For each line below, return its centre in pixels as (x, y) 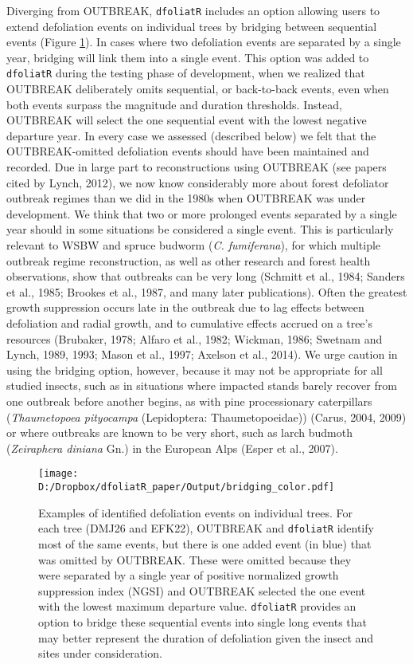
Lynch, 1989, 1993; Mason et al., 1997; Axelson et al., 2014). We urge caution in (202, 354)
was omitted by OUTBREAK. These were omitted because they (195, 559)
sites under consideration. (100, 653)
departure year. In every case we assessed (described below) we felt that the (191, 135)
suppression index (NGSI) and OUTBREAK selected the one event (202, 590)
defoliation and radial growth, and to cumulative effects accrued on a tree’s (189, 323)
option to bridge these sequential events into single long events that (203, 621)
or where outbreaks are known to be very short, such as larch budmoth (179, 432)
